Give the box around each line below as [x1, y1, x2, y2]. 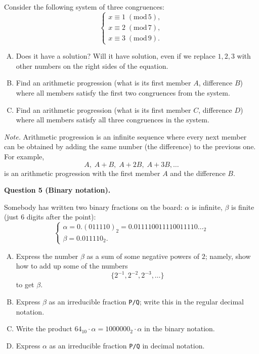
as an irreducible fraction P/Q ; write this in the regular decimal [49, 296, 244, 306]
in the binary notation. [144, 323, 215, 334]
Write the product [16, 323, 72, 334]
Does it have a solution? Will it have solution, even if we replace [16, 51, 215, 61]
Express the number [16, 250, 78, 261]
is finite [231, 201, 254, 212]
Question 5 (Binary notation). [4, 185, 111, 195]
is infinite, [191, 201, 223, 212]
